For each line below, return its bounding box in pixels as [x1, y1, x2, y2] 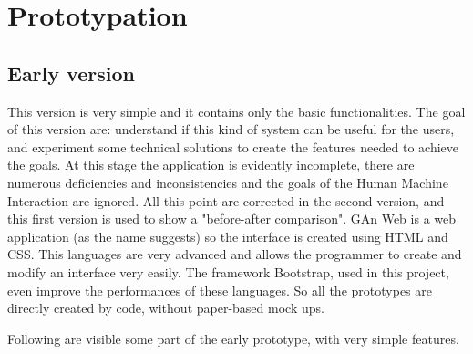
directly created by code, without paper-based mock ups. [7, 298, 324, 318]
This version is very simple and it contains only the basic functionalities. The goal [7, 101, 466, 120]
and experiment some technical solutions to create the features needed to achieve [7, 137, 459, 156]
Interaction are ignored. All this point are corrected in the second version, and [7, 191, 445, 210]
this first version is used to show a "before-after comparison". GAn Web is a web [7, 209, 457, 228]
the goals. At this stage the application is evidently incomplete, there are [7, 155, 415, 174]
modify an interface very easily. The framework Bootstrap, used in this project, [7, 262, 449, 281]
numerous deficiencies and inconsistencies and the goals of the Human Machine [7, 172, 448, 192]
